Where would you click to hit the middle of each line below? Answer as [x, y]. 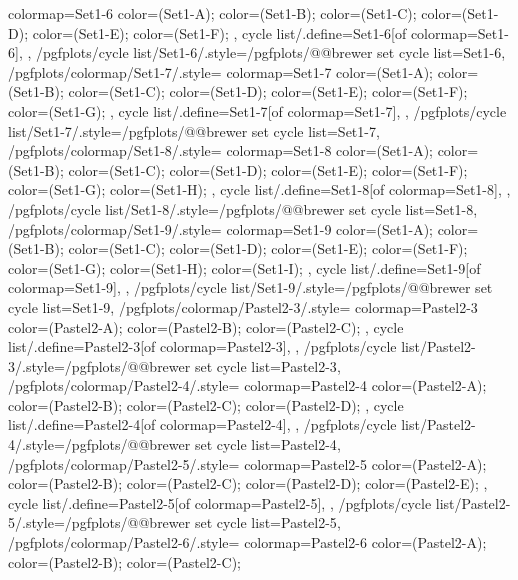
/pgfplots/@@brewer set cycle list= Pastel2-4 [200, 444]
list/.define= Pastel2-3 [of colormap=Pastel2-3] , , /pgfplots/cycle [202, 346]
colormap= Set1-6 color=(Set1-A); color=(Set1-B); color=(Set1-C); [212, 13]
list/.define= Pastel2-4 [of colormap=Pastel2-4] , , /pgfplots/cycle [202, 424]
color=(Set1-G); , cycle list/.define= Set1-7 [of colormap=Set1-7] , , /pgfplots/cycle [257, 110]
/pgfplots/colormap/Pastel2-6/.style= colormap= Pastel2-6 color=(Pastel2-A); [247, 542]
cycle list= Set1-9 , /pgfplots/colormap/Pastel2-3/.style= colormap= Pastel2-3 [243, 306]
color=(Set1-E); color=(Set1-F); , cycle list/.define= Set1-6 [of [219, 32]
